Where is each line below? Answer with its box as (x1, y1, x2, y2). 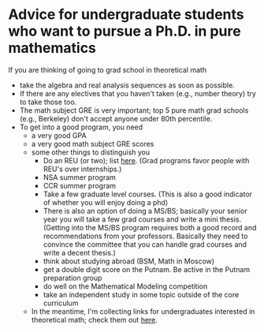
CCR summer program (43, 181, 117, 190)
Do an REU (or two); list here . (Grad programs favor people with (43, 155, 250, 165)
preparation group (43, 273, 102, 282)
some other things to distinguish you (31, 147, 151, 157)
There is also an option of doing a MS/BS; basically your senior (43, 206, 248, 215)
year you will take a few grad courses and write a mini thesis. (43, 214, 242, 224)
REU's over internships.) (43, 164, 122, 173)
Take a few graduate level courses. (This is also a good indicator (43, 189, 253, 199)
